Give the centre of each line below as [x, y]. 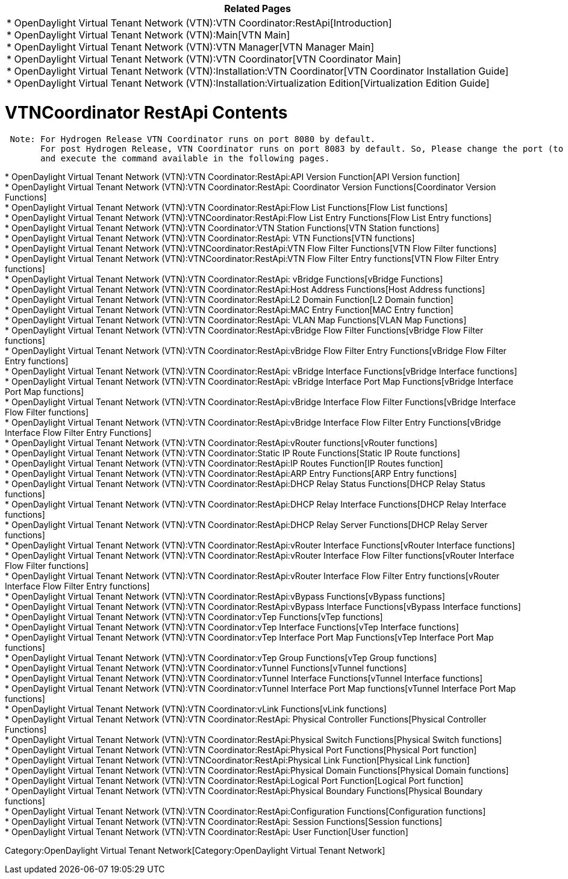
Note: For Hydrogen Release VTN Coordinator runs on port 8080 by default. [193, 139]
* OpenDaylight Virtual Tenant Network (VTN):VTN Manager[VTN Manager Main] [191, 47]
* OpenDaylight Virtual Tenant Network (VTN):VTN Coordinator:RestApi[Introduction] [199, 23]
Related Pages [257, 8]
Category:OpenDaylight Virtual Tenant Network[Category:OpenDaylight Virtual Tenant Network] [195, 850]
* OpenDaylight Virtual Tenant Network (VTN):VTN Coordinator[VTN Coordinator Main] [204, 59]
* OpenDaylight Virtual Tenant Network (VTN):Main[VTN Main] [148, 35]
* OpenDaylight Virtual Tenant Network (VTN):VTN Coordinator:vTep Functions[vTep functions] [194, 617]
